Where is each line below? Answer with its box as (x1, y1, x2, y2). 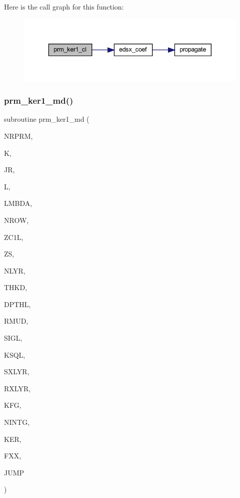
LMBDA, (4, 198, 32, 208)
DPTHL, (4, 299, 31, 309)
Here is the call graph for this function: (4, 2, 124, 12)
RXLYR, (4, 383, 31, 393)
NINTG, (4, 417, 30, 427)
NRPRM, (4, 130, 33, 141)
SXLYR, (4, 366, 29, 377)
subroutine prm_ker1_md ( (4, 114, 89, 124)
